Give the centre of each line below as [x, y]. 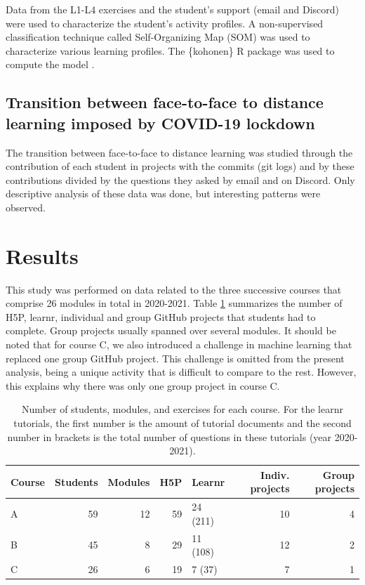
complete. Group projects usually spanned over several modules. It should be [171, 330]
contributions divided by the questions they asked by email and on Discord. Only [180, 179]
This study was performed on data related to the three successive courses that [174, 289]
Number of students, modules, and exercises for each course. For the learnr [182, 409]
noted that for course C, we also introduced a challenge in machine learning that [179, 344]
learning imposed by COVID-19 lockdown [160, 123]
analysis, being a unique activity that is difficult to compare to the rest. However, [181, 372]
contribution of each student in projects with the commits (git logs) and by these [180, 166]
